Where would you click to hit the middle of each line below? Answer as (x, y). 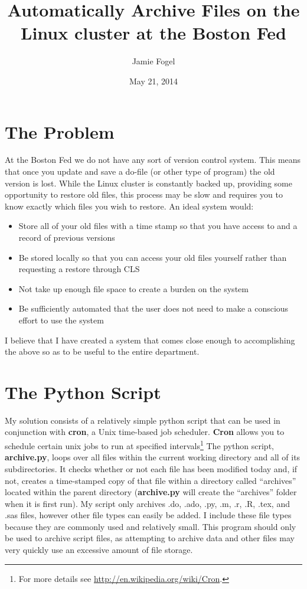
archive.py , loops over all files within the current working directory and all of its (153, 457)
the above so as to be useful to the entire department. (102, 351)
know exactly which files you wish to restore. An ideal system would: (129, 206)
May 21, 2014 (153, 81)
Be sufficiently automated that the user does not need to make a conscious (153, 308)
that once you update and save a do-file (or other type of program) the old (140, 171)
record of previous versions (67, 237)
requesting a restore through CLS (79, 269)
